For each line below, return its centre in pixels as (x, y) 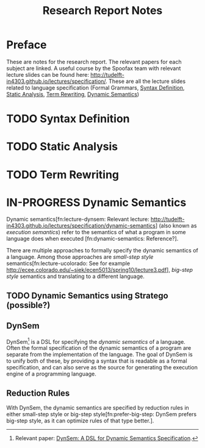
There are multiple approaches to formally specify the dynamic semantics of (102, 251)
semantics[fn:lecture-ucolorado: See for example (68, 263)
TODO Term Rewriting (63, 175)
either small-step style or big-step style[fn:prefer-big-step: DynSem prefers (102, 414)
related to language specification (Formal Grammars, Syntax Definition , (95, 87)
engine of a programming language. (51, 374)
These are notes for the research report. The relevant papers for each (94, 62)
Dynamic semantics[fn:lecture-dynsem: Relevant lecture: (78, 219)
